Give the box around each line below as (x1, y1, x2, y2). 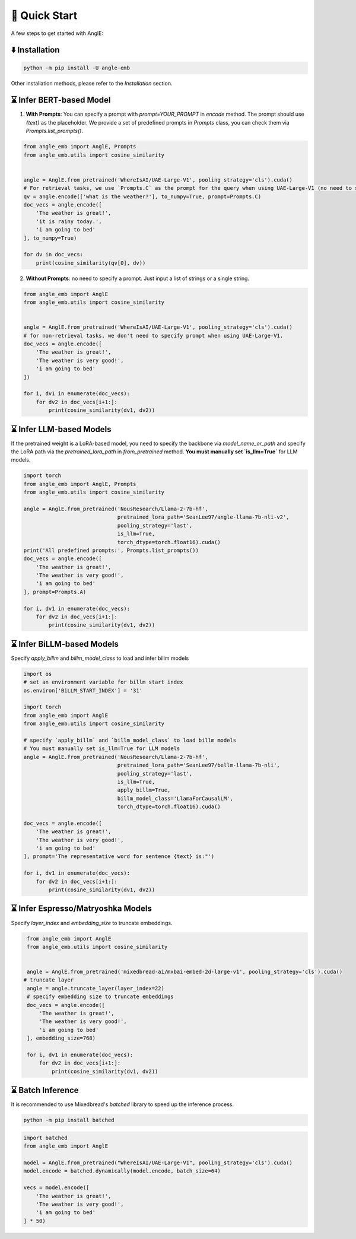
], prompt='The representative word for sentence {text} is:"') (23, 853, 215, 860)
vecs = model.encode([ (23, 1184, 90, 1191)
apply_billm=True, (117, 787, 171, 793)
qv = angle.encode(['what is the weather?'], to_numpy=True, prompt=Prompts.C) (23, 193, 262, 200)
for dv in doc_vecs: (23, 251, 83, 258)
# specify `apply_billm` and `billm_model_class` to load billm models (23, 737, 237, 744)
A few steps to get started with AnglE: (11, 30, 104, 37)
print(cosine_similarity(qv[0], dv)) (36, 259, 146, 266)
